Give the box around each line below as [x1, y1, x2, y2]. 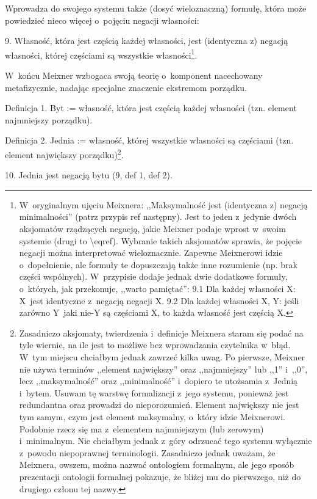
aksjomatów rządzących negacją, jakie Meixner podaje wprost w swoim [19, 222, 286, 235]
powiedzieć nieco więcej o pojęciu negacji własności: [5, 13, 199, 26]
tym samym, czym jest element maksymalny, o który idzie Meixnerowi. [19, 410, 285, 423]
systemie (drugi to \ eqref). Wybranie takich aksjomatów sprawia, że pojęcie [19, 234, 302, 247]
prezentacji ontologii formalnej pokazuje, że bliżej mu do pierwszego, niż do [19, 470, 301, 483]
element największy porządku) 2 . [5, 147, 124, 161]
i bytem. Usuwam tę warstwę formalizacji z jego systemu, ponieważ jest [19, 386, 289, 399]
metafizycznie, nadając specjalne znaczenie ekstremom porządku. [5, 81, 247, 93]
